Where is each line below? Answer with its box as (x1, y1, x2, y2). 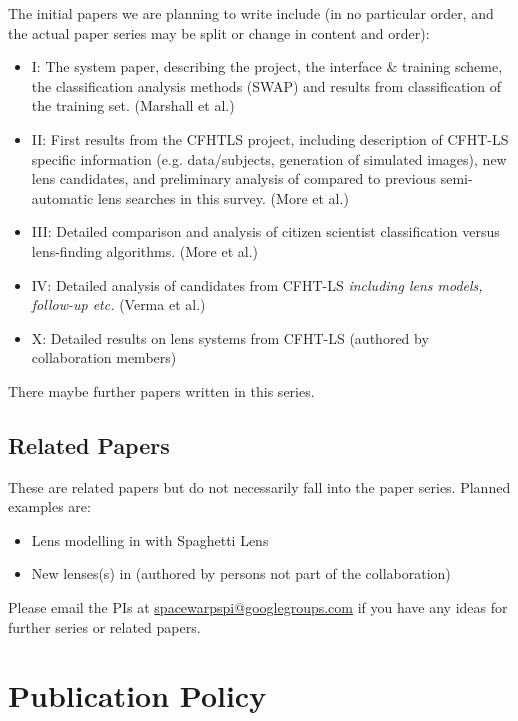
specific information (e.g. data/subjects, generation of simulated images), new (31, 148, 507, 169)
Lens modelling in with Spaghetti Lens (31, 529, 269, 550)
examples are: (8, 496, 91, 517)
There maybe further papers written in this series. (8, 380, 315, 401)
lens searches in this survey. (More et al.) (97, 187, 349, 208)
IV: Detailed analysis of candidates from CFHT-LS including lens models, (31, 274, 483, 295)
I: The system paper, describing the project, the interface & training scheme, (31, 56, 503, 77)
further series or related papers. (8, 616, 201, 637)
